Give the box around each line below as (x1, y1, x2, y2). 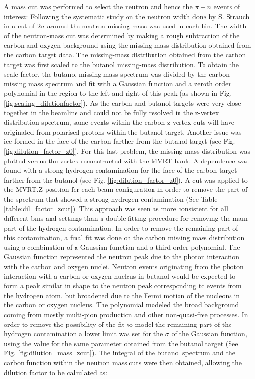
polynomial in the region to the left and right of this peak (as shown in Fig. (4, 88, 231, 98)
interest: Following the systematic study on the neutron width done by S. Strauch (4, 11, 250, 21)
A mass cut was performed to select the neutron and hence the (4, 1, 193, 11)
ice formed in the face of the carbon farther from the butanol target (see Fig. (4, 136, 235, 146)
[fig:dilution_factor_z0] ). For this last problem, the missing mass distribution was (4, 145, 250, 156)
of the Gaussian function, (171, 328, 247, 339)
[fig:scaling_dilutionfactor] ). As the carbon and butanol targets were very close (4, 97, 241, 108)
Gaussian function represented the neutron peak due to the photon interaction (4, 251, 240, 262)
